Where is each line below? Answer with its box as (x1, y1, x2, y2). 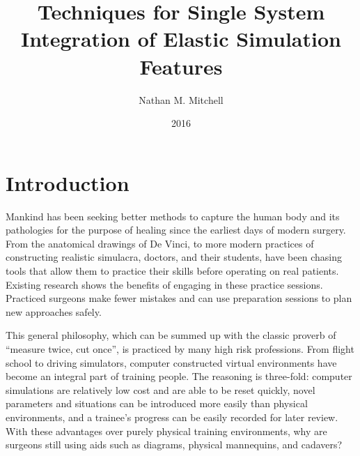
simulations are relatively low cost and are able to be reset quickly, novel (6, 382, 315, 397)
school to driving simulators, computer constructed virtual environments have (6, 355, 337, 370)
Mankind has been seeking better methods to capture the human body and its (6, 208, 340, 223)
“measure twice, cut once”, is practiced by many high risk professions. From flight (6, 341, 354, 356)
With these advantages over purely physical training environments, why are (6, 423, 327, 438)
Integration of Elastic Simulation (21, 24, 341, 53)
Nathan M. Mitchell (139, 92, 224, 107)
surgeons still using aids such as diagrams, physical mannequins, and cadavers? (6, 437, 343, 452)
